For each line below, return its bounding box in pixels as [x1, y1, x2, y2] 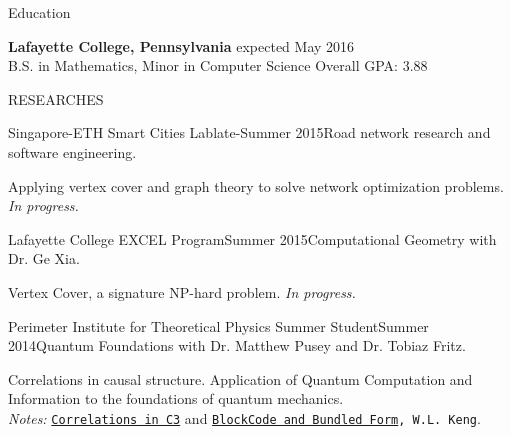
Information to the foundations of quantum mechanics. [8, 388, 344, 409]
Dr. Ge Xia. [8, 248, 80, 269]
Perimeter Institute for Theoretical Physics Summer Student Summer [8, 315, 429, 336]
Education [8, 2, 71, 22]
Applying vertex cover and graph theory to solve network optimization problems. [8, 175, 504, 196]
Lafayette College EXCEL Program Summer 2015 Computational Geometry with [8, 228, 497, 249]
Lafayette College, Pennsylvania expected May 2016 [8, 35, 355, 56]
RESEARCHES [8, 88, 104, 109]
